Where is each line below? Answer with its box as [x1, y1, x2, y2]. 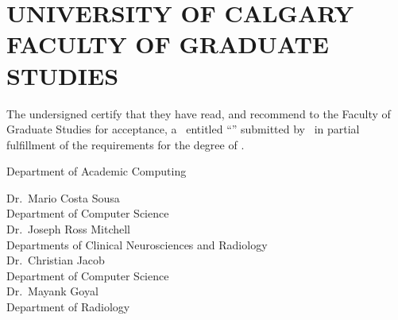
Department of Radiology [6, 299, 130, 315]
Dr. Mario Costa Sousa [6, 189, 120, 206]
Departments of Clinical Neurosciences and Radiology [6, 236, 268, 253]
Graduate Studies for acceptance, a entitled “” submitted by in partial [6, 121, 360, 137]
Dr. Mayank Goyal [6, 283, 99, 299]
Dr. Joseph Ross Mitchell [6, 221, 131, 237]
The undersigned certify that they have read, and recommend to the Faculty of [6, 105, 391, 121]
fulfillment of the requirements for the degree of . [6, 136, 245, 152]
